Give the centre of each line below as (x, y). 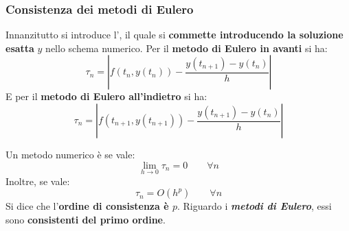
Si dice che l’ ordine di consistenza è (87, 206)
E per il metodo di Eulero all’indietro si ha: (106, 96)
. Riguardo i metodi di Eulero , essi (255, 206)
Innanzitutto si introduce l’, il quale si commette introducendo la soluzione (174, 35)
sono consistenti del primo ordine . (86, 219)
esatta (20, 48)
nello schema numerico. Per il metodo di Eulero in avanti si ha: (187, 48)
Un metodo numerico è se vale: (70, 154)
